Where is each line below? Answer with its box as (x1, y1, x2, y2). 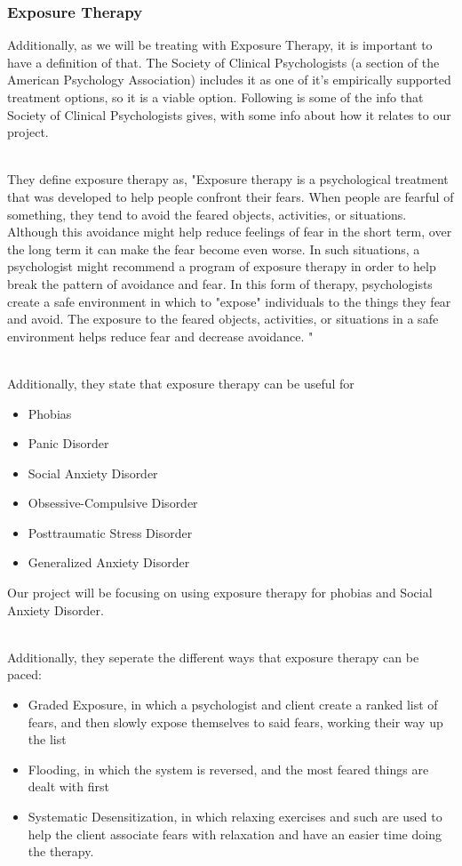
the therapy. (28, 842, 94, 861)
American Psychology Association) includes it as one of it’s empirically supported (7, 70, 451, 89)
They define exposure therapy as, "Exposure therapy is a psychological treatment (7, 170, 449, 188)
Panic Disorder (28, 434, 109, 453)
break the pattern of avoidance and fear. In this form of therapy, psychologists (7, 274, 433, 293)
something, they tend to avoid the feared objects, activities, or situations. (7, 204, 407, 223)
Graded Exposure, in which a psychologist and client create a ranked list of (28, 695, 438, 714)
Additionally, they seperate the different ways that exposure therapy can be (7, 647, 419, 666)
